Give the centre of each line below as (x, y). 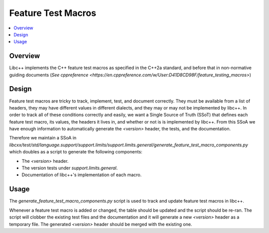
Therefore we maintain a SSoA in (43, 138)
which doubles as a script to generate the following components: (76, 152)
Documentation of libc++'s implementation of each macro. (82, 175)
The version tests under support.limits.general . (70, 168)
